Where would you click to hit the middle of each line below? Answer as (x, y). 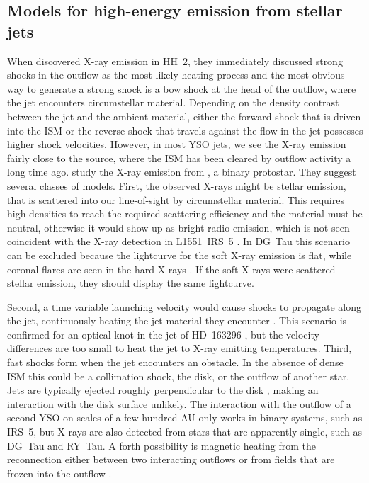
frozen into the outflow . (59, 473)
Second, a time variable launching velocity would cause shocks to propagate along (184, 306)
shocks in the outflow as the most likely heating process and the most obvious (176, 75)
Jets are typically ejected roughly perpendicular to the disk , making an (163, 390)
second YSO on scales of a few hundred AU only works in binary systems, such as (185, 417)
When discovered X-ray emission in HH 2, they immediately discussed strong (175, 61)
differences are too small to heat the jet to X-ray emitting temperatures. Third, (180, 348)
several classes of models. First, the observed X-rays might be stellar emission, (177, 185)
